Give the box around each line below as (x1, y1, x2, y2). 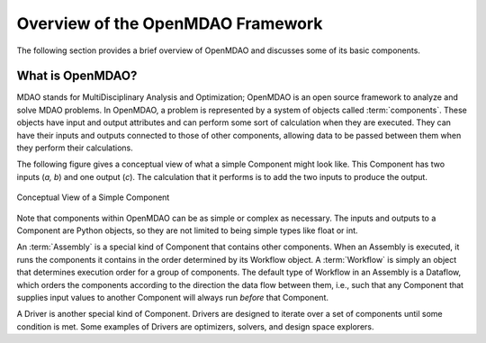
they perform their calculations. (16, 142, 134, 153)
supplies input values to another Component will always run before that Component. (16, 292, 328, 302)
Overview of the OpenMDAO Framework (16, 14, 323, 33)
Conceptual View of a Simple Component (16, 192, 170, 203)
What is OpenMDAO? (16, 68, 138, 84)
